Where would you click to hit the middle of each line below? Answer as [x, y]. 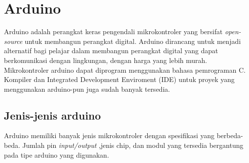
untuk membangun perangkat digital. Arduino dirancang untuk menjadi [133, 41]
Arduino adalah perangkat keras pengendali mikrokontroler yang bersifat [113, 31]
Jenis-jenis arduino [53, 115]
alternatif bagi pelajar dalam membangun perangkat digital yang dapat [111, 51]
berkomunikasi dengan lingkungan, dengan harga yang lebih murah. [106, 60]
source [13, 41]
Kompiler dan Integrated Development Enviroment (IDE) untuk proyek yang [119, 79]
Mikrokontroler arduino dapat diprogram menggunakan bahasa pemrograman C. [125, 70]
